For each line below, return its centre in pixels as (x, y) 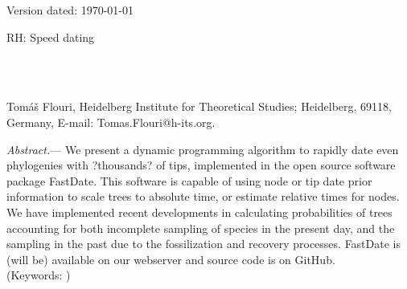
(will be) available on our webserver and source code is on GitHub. (171, 259)
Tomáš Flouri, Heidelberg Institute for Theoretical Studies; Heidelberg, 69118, (199, 106)
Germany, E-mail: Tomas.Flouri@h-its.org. (111, 122)
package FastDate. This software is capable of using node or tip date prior (189, 180)
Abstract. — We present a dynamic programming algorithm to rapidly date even (203, 149)
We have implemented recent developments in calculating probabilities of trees (199, 212)
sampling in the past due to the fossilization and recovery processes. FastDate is (203, 244)
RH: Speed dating (51, 37)
